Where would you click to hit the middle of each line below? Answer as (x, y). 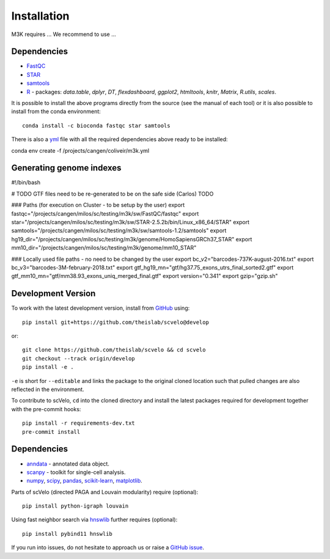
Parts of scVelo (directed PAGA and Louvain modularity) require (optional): (105, 492)
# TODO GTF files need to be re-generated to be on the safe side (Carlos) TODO (112, 194)
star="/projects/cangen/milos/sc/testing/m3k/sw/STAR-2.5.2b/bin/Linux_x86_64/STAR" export (130, 222)
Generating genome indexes (66, 168)
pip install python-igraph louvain (75, 506)
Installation (40, 16)
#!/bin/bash (26, 183)
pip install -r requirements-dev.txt (79, 423)
